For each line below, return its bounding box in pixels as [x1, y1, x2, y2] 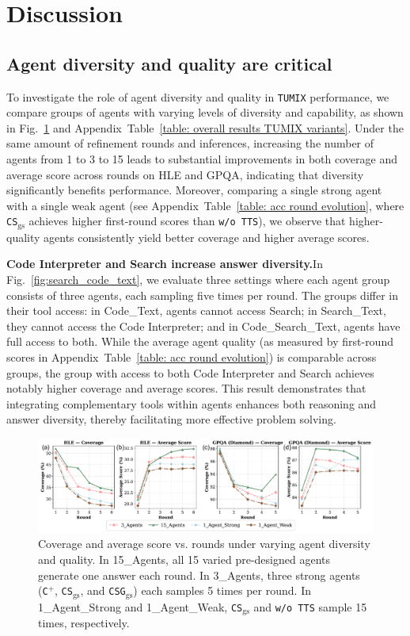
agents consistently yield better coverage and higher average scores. [44, 228, 370, 245]
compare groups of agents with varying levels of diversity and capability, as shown [6, 104, 404, 121]
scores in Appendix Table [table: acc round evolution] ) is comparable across [6, 349, 377, 365]
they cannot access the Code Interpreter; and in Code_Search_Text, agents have [6, 317, 401, 334]
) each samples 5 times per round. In [133, 582, 311, 599]
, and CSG [80, 582, 126, 599]
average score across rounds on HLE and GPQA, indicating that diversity [6, 166, 364, 182]
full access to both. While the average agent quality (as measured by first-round [6, 333, 393, 350]
